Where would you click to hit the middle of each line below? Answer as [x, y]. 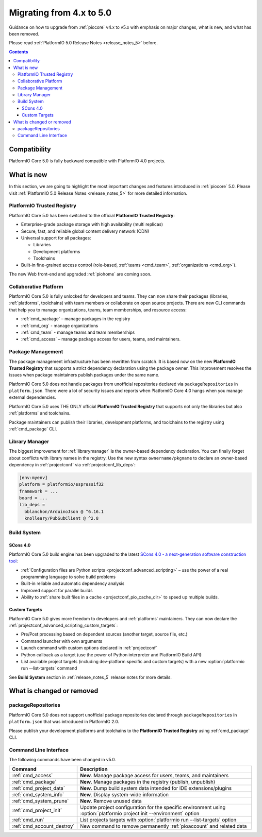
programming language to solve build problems [68, 577]
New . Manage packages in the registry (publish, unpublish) [148, 782]
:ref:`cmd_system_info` [38, 794]
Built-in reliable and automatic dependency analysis [73, 583]
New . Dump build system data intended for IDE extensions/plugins [156, 788]
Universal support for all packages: [56, 238]
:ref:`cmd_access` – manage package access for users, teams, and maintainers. [101, 339]
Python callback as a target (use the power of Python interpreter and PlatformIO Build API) [111, 655]
